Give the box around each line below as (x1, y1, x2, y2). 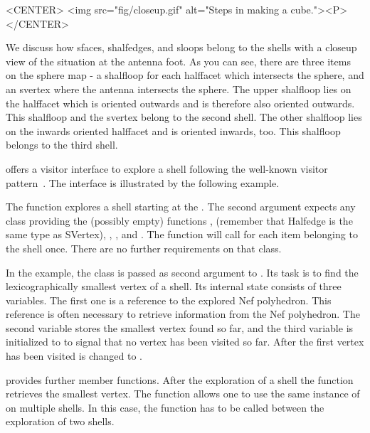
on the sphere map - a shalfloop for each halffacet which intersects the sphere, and (6, 68, 364, 82)
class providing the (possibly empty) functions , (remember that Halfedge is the (6, 213, 353, 228)
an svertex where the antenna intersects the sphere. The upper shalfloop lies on (6, 81, 351, 96)
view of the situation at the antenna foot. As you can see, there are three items (6, 53, 351, 68)
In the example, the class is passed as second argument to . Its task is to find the (6, 264, 359, 279)
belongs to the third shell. (6, 137, 118, 152)
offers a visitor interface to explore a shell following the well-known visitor (6, 161, 328, 176)
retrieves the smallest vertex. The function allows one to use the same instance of (6, 386, 360, 401)
